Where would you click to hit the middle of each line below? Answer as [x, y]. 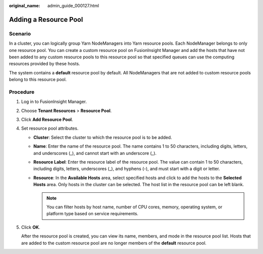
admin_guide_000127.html [73, 6]
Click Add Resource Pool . [47, 119]
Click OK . [31, 227]
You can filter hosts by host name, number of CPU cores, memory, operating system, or [134, 207]
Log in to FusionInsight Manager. [54, 102]
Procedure [22, 92]
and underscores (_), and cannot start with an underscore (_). [95, 153]
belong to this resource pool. [38, 80]
